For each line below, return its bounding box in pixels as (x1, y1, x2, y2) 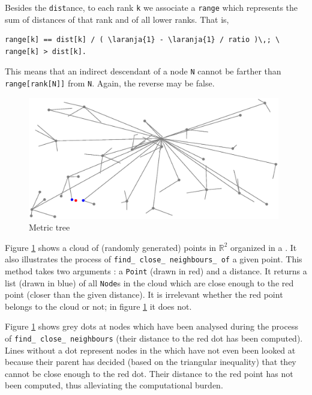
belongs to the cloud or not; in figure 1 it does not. (5, 300, 192, 312)
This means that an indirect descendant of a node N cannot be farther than (5, 65, 281, 77)
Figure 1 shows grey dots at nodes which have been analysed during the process (5, 320, 298, 333)
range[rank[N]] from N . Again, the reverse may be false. (5, 77, 215, 89)
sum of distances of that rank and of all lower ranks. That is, (5, 13, 229, 25)
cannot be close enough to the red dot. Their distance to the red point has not (5, 367, 293, 379)
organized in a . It (230, 241, 297, 253)
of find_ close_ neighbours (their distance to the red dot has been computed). (5, 332, 303, 345)
